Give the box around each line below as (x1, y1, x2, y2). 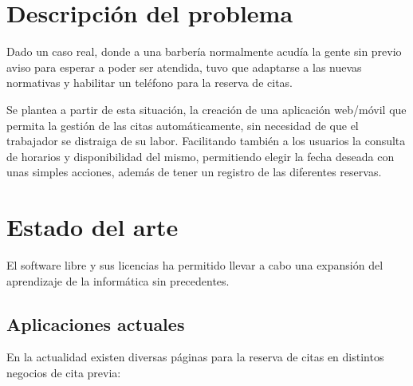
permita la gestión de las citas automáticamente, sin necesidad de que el (6, 116, 359, 133)
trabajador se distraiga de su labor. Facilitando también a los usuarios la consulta (6, 132, 406, 149)
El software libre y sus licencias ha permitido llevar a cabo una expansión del (6, 257, 383, 273)
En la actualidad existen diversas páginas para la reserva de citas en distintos (6, 349, 384, 365)
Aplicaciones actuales (6, 311, 185, 336)
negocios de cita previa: (6, 364, 121, 380)
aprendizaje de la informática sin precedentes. (6, 272, 230, 289)
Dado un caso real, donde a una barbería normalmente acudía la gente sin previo (6, 43, 402, 60)
